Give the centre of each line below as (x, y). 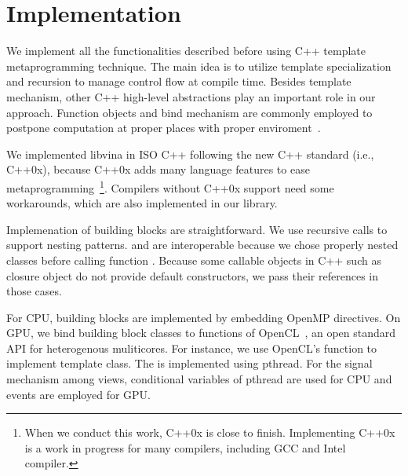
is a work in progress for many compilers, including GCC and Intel (185, 447)
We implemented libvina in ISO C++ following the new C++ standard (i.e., (190, 154)
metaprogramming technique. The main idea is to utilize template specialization (199, 66)
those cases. (34, 291)
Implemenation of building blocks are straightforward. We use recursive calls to (197, 229)
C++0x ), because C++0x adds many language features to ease (158, 169)
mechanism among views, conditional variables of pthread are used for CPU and (199, 379)
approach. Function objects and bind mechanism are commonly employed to (189, 112)
